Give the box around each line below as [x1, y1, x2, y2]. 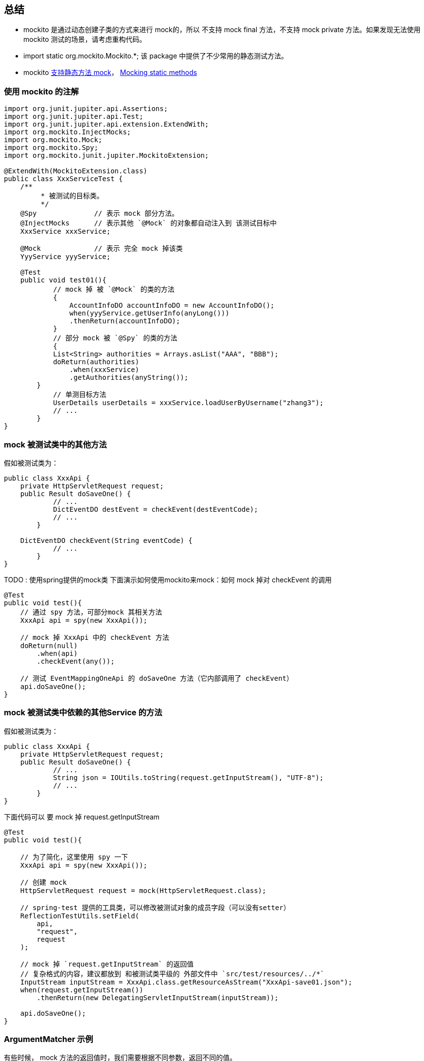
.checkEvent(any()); [36, 657, 115, 665]
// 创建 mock [20, 878, 67, 886]
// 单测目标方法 [53, 391, 106, 399]
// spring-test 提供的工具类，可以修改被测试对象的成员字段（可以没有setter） [20, 903, 290, 912]
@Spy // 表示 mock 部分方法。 [20, 209, 179, 218]
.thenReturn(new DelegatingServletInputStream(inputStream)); [36, 993, 279, 1002]
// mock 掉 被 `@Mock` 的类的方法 [53, 285, 175, 294]
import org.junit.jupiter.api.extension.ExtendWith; [4, 120, 209, 129]
